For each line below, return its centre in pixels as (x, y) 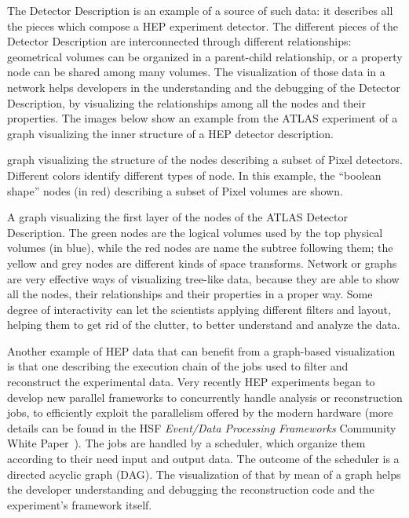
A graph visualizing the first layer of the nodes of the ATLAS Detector (177, 217)
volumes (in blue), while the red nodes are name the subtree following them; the (200, 248)
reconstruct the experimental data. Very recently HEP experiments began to (191, 382)
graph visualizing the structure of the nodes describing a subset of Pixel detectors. (205, 160)
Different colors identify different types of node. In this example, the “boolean (194, 175)
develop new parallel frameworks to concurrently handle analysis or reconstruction (205, 397)
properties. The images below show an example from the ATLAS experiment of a (203, 118)
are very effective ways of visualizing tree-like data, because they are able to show (203, 278)
